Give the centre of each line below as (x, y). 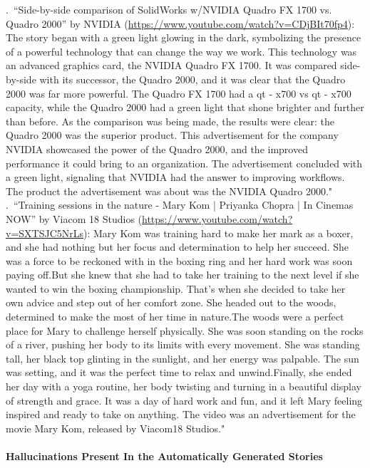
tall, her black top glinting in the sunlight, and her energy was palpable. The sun (183, 358)
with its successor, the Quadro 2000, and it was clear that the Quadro (192, 79)
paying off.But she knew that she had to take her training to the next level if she (183, 275)
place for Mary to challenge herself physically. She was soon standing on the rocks (185, 330)
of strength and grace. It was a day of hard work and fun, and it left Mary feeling (184, 400)
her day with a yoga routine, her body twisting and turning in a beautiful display (184, 386)
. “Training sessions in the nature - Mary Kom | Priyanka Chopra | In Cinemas (180, 205)
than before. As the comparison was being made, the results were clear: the (170, 121)
